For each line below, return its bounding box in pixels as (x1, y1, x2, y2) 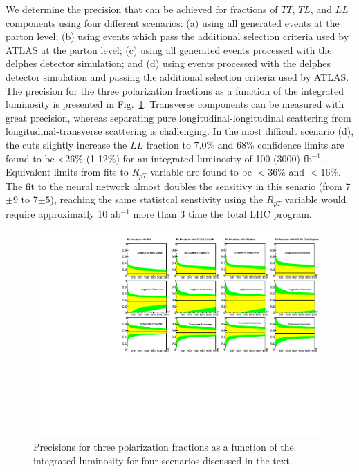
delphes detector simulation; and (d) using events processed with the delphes (6, 56, 331, 70)
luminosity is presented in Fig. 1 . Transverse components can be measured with (6, 97, 344, 111)
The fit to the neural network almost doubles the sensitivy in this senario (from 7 (6, 178, 351, 193)
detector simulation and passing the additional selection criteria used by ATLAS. (6, 69, 349, 84)
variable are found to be (150, 164, 252, 179)
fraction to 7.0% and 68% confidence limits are (146, 137, 344, 151)
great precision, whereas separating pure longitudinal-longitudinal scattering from (6, 110, 351, 124)
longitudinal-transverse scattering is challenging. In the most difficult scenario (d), (6, 124, 354, 138)
